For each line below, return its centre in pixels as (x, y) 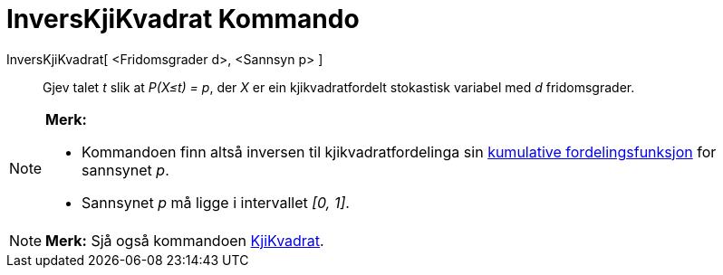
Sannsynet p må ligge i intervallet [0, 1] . (216, 202)
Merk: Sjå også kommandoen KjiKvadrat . (185, 240)
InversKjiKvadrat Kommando (183, 19)
